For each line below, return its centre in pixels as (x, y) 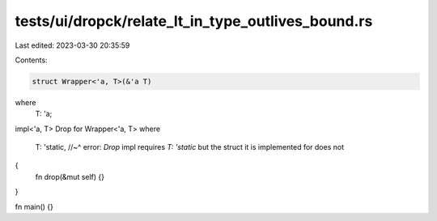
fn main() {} (34, 206)
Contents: (31, 60)
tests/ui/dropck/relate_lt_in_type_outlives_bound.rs (194, 21)
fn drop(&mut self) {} (70, 176)
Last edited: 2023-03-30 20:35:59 (72, 45)
